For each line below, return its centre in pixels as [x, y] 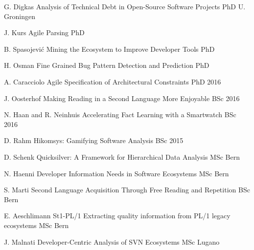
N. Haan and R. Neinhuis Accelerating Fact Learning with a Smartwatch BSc [120, 115]
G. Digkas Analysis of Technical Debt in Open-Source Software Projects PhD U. [125, 6]
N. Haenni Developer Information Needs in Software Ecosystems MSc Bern [116, 173]
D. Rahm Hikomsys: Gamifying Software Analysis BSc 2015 [94, 140]
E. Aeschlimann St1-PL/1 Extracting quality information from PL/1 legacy [117, 216]
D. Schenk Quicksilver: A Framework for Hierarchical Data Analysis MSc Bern [122, 156]
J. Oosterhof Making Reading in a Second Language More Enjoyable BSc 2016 [122, 98]
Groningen [20, 16]
